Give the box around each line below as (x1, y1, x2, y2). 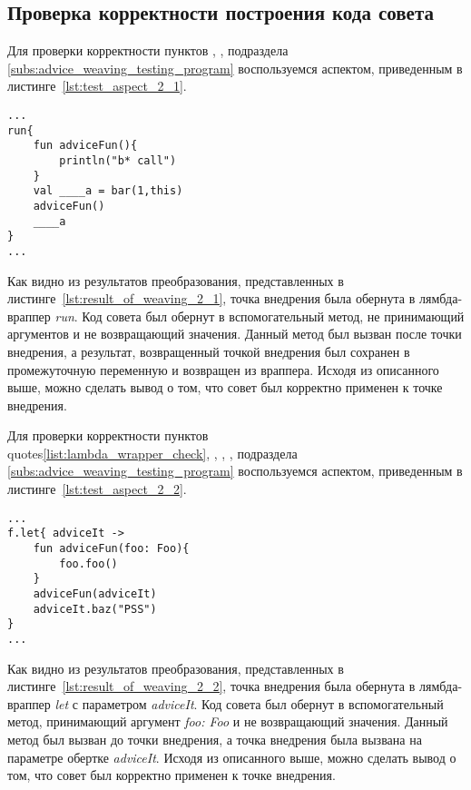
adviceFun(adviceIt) (33, 587, 157, 600)
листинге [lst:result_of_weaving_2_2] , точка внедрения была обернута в (7, 676, 416, 696)
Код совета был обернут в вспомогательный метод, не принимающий (82, 306, 465, 325)
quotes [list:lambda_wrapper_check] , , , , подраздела (7, 443, 298, 462)
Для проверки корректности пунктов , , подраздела (7, 41, 289, 60)
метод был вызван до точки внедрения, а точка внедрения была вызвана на (7, 729, 422, 748)
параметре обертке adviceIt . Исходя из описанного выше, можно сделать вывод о (7, 747, 456, 766)
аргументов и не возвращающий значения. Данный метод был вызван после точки (7, 324, 462, 343)
